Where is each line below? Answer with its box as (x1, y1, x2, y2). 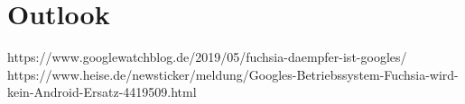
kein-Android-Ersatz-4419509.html (7, 82, 197, 101)
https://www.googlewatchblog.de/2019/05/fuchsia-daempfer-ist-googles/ (7, 48, 407, 66)
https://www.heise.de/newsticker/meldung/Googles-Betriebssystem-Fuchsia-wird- (7, 65, 459, 83)
